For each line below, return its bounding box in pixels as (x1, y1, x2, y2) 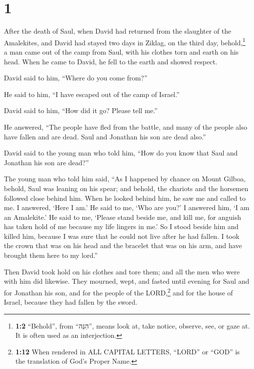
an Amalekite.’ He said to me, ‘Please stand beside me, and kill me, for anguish (4, 212, 241, 222)
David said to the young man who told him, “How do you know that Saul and (4, 148, 238, 158)
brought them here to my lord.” (4, 250, 98, 260)
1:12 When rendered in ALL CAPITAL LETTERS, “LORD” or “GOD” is (15, 346, 240, 356)
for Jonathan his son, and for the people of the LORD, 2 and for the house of (4, 286, 233, 297)
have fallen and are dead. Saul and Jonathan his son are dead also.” (4, 131, 206, 141)
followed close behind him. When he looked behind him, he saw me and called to (4, 193, 246, 203)
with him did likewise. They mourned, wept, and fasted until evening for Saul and (4, 276, 250, 286)
